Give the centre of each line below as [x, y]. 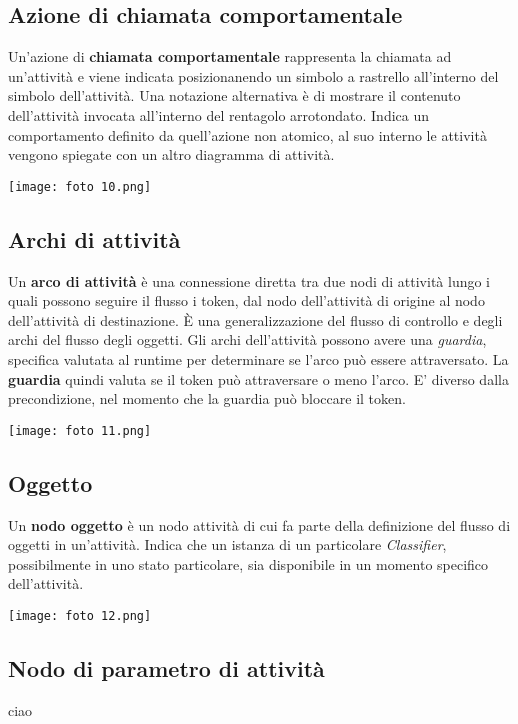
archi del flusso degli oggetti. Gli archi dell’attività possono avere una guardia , [247, 339]
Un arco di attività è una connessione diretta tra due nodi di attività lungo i [249, 280]
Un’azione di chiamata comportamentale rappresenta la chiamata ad [230, 56]
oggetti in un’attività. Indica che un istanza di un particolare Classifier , [227, 544]
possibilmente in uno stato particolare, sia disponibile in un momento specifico [248, 563]
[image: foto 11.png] [80, 430]
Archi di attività [94, 238]
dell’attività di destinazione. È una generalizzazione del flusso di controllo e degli [255, 319]
